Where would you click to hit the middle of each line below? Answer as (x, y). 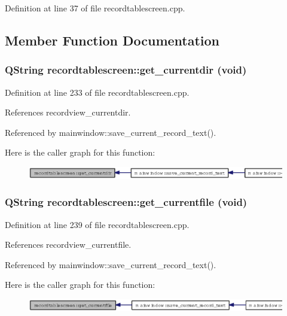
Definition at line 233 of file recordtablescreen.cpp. (97, 92)
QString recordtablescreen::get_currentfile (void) (126, 202)
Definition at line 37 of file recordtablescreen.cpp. (95, 8)
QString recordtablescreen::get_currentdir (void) (126, 70)
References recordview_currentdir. (68, 112)
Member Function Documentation (112, 40)
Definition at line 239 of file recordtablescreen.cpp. (97, 224)
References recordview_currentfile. (68, 244)
